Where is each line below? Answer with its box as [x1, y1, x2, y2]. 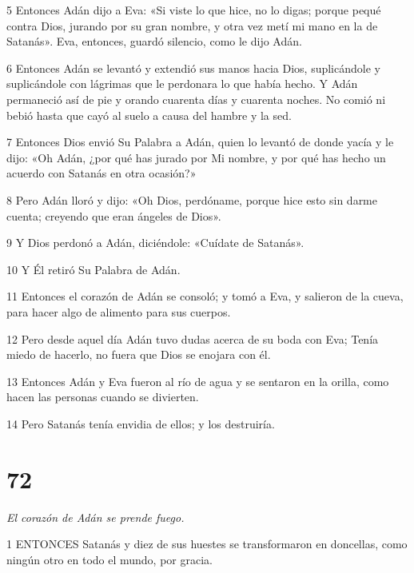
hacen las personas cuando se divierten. [6, 388, 199, 405]
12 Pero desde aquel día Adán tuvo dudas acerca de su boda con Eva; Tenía [6, 330, 379, 347]
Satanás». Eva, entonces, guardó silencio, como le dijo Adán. [6, 33, 302, 50]
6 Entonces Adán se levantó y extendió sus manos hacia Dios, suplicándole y [6, 59, 380, 76]
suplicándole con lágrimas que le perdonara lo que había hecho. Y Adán [6, 75, 358, 92]
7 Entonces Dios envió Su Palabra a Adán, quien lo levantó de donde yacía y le [6, 133, 394, 150]
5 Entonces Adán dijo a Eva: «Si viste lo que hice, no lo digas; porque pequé [6, 2, 381, 18]
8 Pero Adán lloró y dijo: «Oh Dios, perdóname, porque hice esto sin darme [6, 191, 378, 208]
